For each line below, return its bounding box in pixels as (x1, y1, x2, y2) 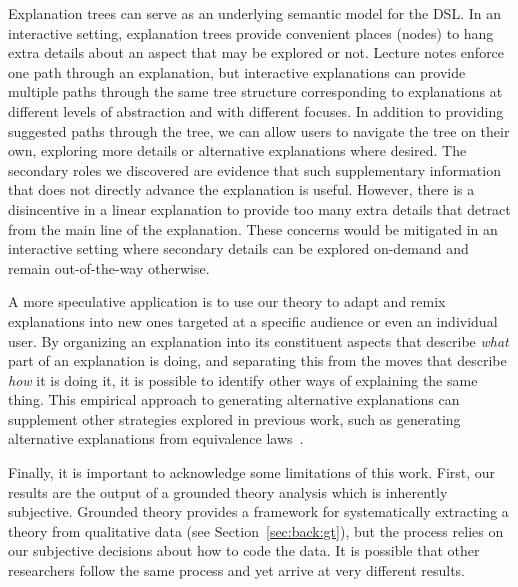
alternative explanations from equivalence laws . (8, 428, 304, 449)
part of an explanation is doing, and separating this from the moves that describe (8, 350, 507, 371)
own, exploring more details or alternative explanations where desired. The (8, 140, 467, 161)
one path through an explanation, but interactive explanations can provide (8, 61, 466, 82)
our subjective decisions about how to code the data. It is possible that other (8, 540, 480, 561)
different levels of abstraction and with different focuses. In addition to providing (8, 100, 504, 121)
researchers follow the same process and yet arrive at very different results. (8, 560, 465, 581)
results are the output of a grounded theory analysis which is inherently (8, 481, 448, 502)
